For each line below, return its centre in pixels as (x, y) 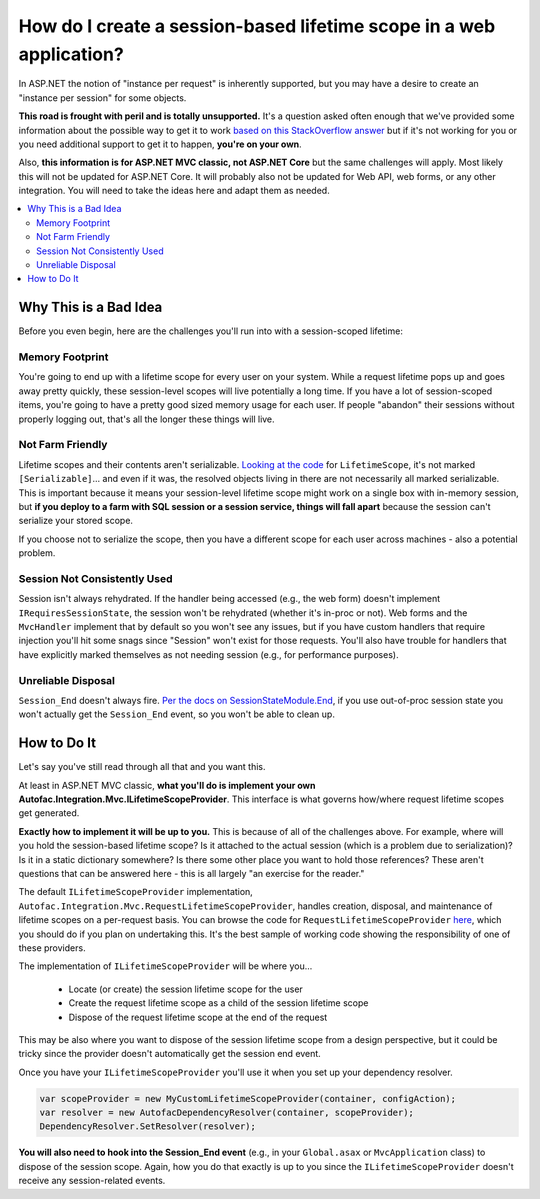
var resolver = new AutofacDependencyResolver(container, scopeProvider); (227, 1113)
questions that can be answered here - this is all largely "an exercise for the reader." (191, 873)
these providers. (52, 947)
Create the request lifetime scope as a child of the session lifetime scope (218, 1003)
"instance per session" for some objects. (102, 97)
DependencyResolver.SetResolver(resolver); (148, 1126)
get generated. (49, 813)
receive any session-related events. (92, 1181)
